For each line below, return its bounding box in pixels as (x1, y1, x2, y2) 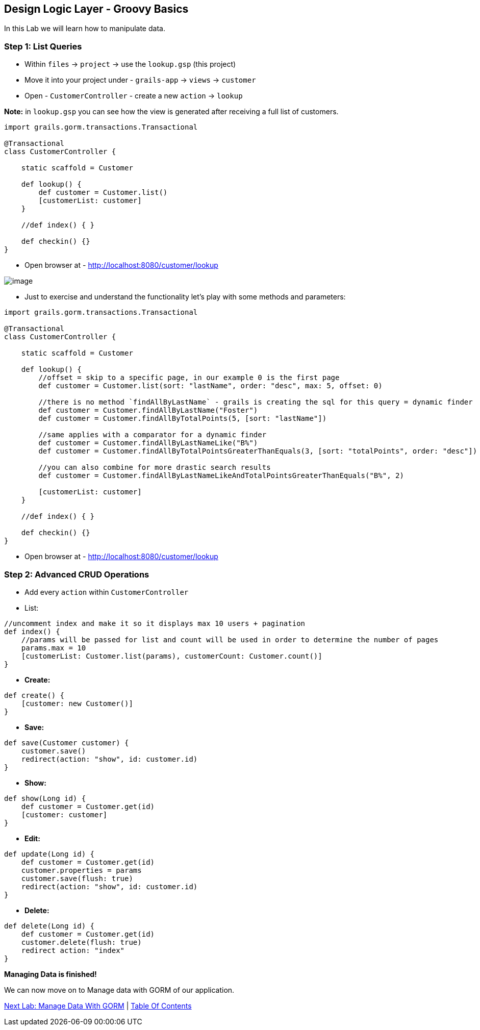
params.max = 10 (21, 643, 86, 652)
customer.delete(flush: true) (21, 938, 142, 946)
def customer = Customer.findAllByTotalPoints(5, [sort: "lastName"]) (38, 414, 327, 423)
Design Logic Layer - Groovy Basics (4, 3, 189, 15)
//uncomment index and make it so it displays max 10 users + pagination (4, 619, 306, 627)
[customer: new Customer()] (21, 699, 133, 708)
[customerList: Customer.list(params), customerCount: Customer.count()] (21, 651, 322, 660)
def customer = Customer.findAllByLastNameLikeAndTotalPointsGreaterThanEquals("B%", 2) (38, 471, 404, 480)
